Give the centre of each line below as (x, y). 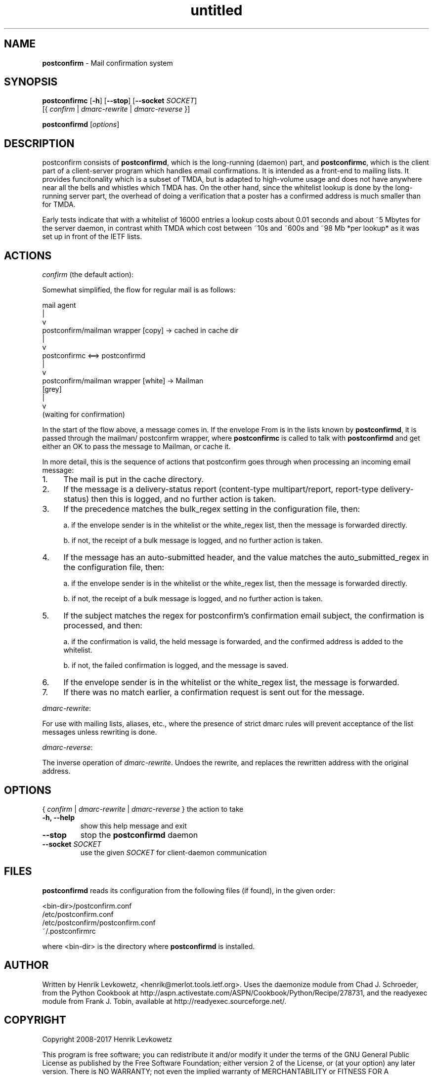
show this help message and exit (133, 826)
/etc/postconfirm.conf (78, 914)
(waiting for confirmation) (84, 414)
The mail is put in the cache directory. (133, 479)
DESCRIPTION (39, 143)
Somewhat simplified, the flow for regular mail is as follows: (139, 290)
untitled (216, 10)
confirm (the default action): (88, 275)
